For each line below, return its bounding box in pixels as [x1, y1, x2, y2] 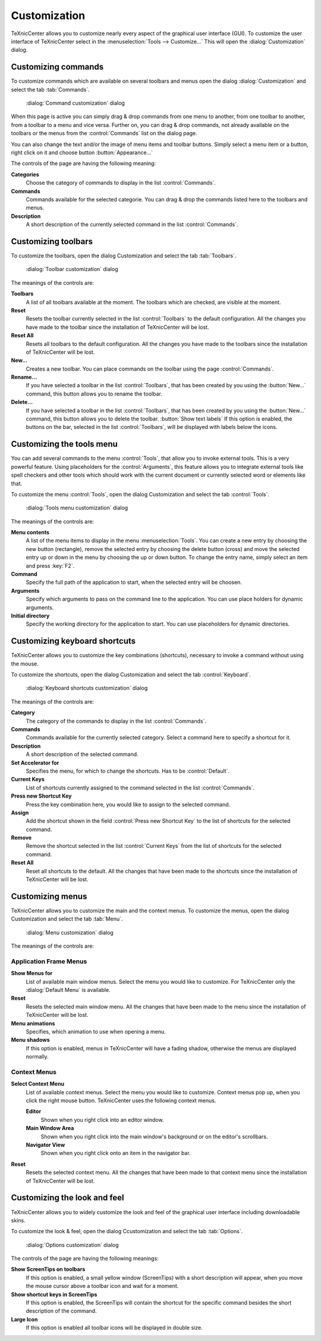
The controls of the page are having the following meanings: [11, 1255, 159, 1262]
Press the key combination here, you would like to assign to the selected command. [26, 801, 231, 808]
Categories [11, 170, 39, 178]
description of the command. [26, 1308, 97, 1315]
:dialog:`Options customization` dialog [26, 1241, 119, 1248]
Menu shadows [11, 1037, 50, 1044]
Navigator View [26, 1141, 65, 1149]
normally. [26, 1053, 49, 1060]
